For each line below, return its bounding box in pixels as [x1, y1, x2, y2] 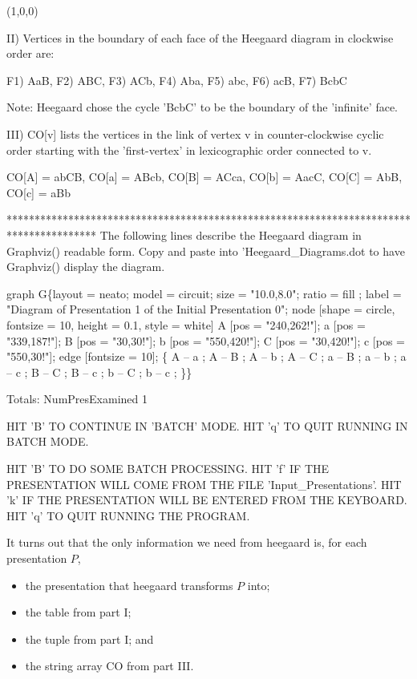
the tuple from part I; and [25, 630, 154, 647]
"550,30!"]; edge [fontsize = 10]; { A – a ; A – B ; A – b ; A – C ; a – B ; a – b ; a [6, 348, 407, 365]
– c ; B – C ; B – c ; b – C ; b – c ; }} [6, 363, 192, 380]
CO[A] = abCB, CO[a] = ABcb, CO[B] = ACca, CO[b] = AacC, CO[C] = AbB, [6, 168, 403, 185]
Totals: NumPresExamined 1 [6, 390, 148, 407]
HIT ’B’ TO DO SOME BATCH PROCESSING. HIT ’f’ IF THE [6, 460, 330, 477]
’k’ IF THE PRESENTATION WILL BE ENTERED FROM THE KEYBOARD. [6, 491, 407, 508]
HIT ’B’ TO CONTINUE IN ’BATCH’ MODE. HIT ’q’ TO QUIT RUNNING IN [6, 417, 408, 434]
